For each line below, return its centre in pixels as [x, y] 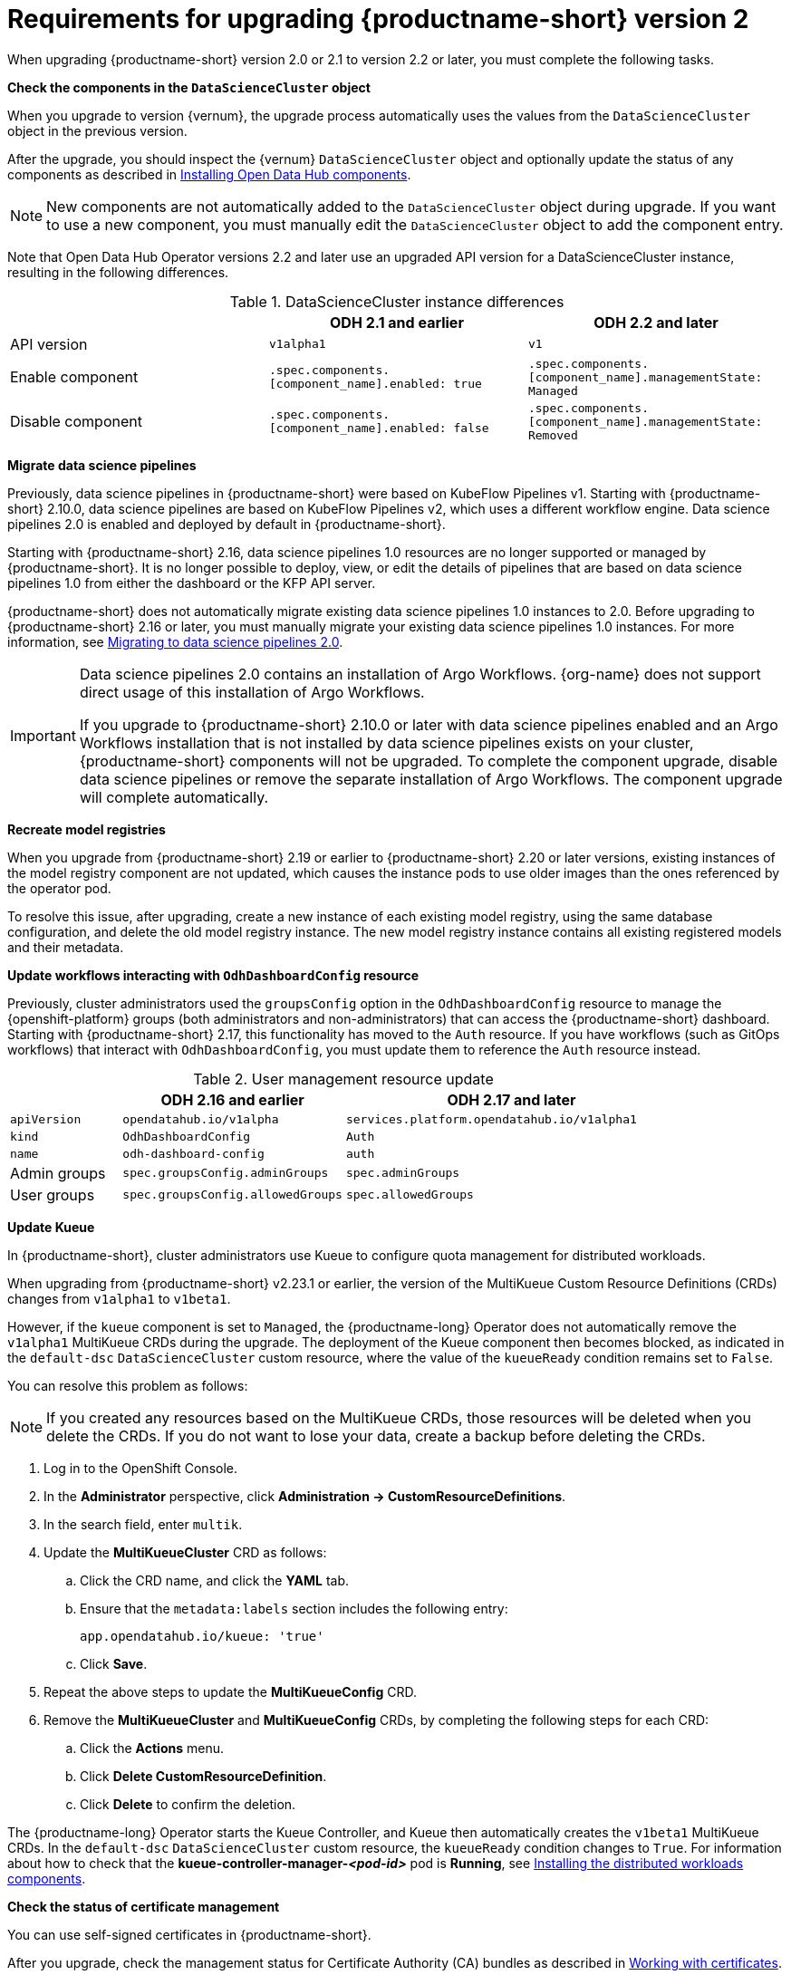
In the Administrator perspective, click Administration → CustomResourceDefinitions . [305, 1496]
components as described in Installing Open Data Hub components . [209, 174]
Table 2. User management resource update [343, 1079]
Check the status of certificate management [144, 1906]
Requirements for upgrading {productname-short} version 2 [378, 19]
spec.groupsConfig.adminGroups [226, 1173]
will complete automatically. [174, 797]
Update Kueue [51, 1227]
